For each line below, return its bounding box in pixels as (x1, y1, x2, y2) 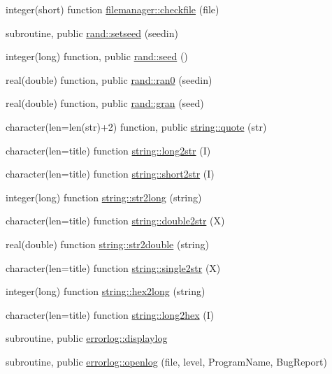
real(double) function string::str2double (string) (6, 236, 209, 251)
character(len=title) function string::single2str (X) (6, 260, 221, 275)
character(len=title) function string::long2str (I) (6, 143, 211, 157)
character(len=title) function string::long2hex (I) (6, 307, 215, 322)
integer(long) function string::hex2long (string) (6, 284, 205, 299)
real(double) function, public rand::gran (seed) (6, 96, 204, 110)
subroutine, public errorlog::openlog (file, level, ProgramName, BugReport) (6, 354, 327, 368)
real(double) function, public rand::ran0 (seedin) (6, 72, 212, 87)
